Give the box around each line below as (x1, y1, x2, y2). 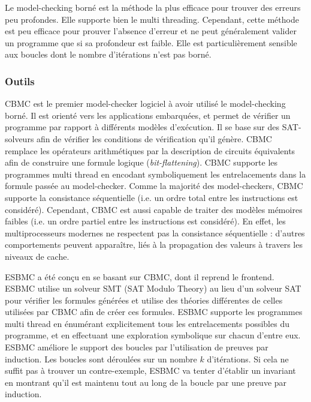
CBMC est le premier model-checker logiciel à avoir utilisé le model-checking (5, 97, 286, 110)
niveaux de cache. (5, 250, 70, 262)
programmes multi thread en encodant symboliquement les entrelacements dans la (5, 167, 306, 180)
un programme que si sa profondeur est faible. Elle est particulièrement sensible (5, 36, 297, 49)
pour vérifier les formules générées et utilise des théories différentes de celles (5, 293, 283, 306)
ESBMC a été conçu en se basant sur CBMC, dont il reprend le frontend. (5, 270, 274, 283)
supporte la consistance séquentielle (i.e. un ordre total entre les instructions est (5, 191, 298, 203)
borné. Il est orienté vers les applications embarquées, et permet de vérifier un (5, 109, 291, 121)
